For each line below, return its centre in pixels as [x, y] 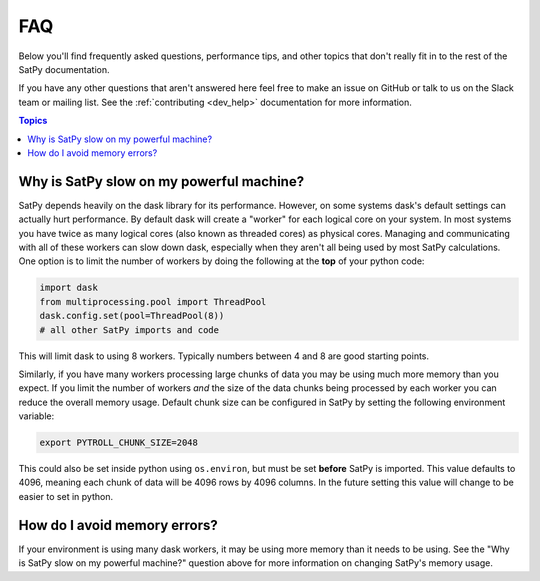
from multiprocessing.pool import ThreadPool [153, 301]
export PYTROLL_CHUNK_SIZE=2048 [119, 443]
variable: [36, 416]
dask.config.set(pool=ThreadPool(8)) [132, 316]
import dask [69, 288]
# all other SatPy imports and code [129, 329]
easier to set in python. [66, 496]
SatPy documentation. [64, 69]
